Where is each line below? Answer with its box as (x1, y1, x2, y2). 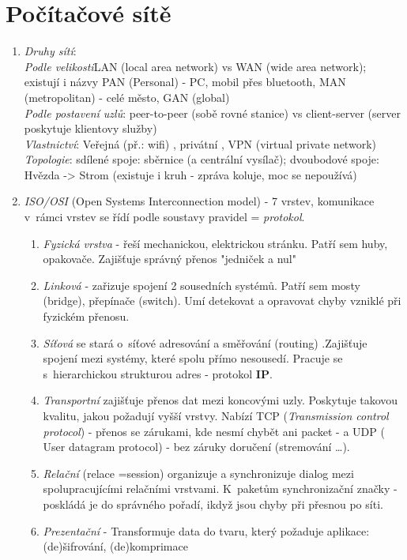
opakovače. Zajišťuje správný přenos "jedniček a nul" (43, 250, 296, 267)
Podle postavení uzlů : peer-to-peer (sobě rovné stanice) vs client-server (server (24, 104, 401, 121)
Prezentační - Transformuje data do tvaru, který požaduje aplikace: (43, 522, 370, 539)
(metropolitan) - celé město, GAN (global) (24, 88, 230, 105)
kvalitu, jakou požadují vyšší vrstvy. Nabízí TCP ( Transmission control (43, 408, 389, 423)
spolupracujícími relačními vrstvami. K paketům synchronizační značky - (43, 480, 398, 497)
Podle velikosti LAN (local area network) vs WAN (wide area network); (24, 58, 367, 74)
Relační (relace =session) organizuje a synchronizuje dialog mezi (43, 464, 354, 481)
